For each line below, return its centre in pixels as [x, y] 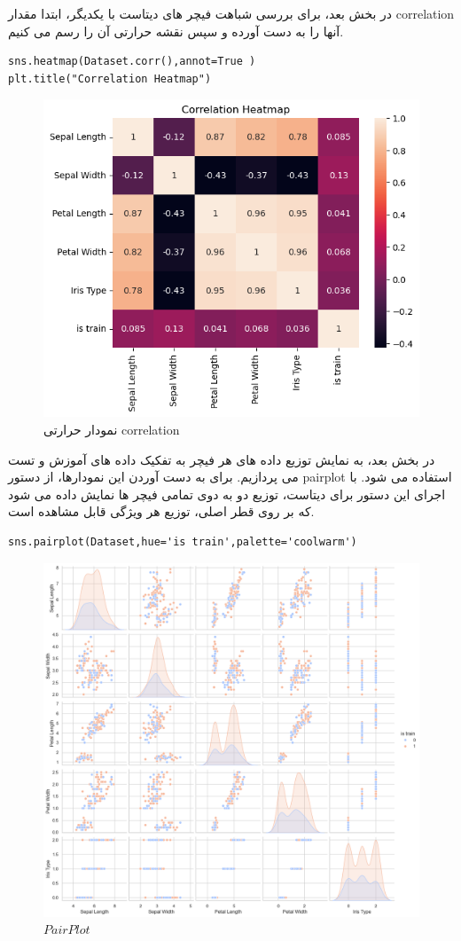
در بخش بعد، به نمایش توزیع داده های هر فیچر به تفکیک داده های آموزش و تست [222, 459]
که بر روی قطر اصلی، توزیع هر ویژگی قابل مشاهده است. [161, 511]
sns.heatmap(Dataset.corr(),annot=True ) [132, 62]
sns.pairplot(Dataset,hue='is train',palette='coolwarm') [183, 541]
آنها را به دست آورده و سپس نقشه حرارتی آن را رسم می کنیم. [176, 31]
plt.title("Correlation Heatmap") [110, 78]
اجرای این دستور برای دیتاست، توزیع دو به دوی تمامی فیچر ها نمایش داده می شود [227, 494]
